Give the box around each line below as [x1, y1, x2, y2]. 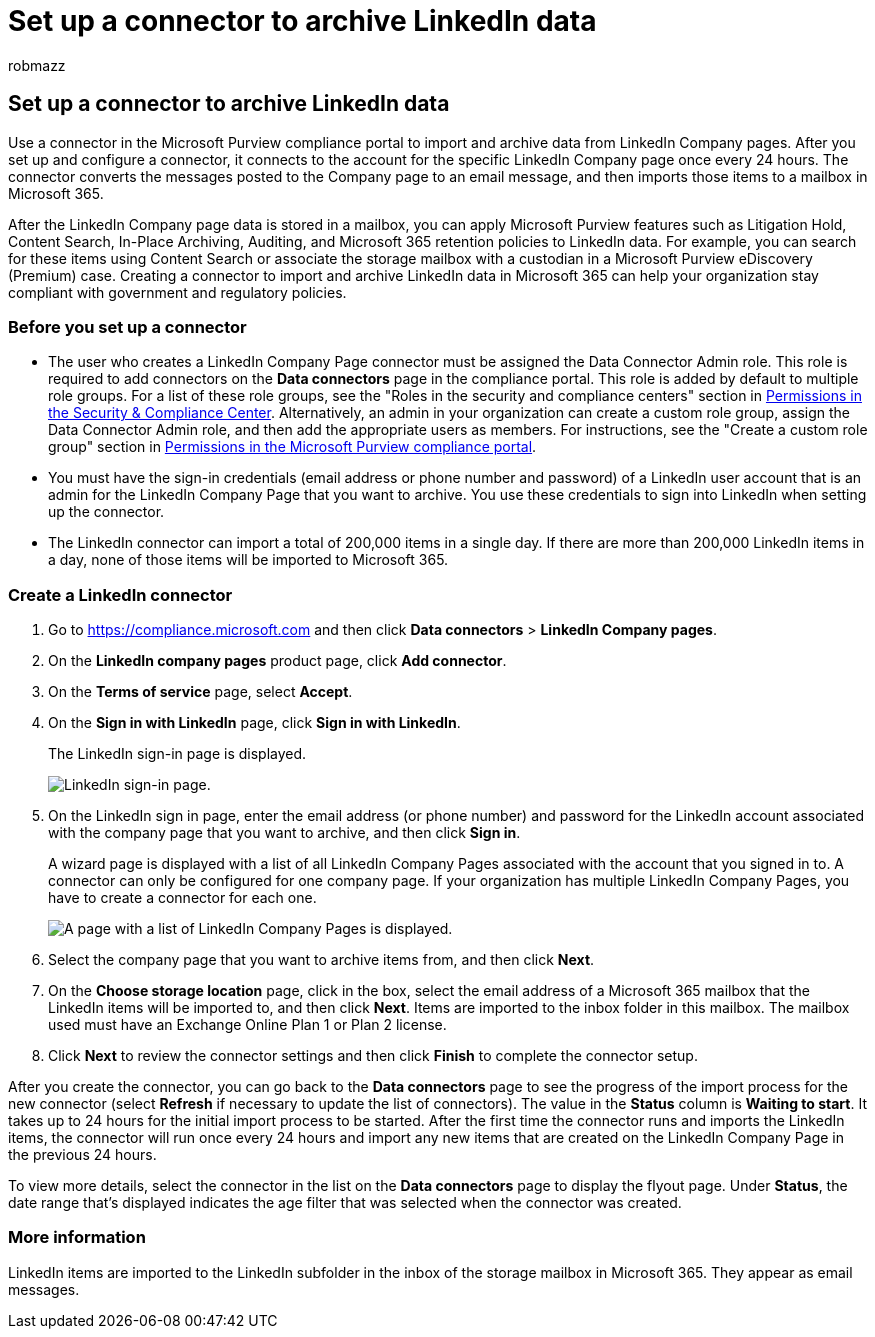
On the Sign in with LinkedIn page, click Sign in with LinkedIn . [48, 714, 461, 732]
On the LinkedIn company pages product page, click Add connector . [48, 652, 507, 670]
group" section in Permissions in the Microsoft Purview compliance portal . [48, 438, 537, 456]
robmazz [8, 56, 66, 74]
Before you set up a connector [8, 316, 247, 337]
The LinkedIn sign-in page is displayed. [48, 745, 307, 763]
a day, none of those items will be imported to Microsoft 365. [48, 551, 449, 569]
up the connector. [48, 503, 165, 521]
